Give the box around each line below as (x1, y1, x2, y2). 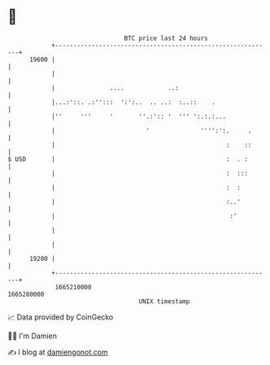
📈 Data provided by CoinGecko (7, 312, 114, 322)
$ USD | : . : (7, 154, 249, 163)
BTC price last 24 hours (124, 34, 208, 42)
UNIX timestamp (138, 297, 190, 306)
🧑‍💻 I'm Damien (7, 331, 58, 341)
